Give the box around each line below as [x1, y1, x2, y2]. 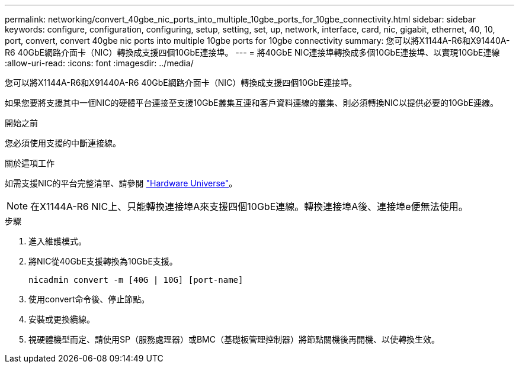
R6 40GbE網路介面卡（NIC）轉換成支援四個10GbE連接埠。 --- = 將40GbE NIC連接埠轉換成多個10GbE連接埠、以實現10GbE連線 [5, 47, 500, 57]
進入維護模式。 [28, 236, 86, 246]
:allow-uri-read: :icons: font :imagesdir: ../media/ [5, 58, 194, 68]
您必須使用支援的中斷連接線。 [5, 138, 121, 148]
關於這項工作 [5, 158, 55, 168]
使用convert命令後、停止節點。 [28, 294, 150, 304]
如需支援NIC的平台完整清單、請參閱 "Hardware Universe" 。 [5, 178, 238, 188]
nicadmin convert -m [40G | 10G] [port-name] [28, 275, 244, 285]
